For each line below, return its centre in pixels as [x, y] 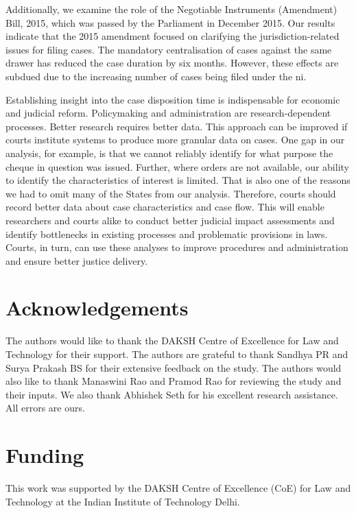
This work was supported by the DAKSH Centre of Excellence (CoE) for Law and [178, 488]
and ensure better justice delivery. [77, 260]
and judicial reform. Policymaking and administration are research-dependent [168, 113]
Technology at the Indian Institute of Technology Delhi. [123, 501]
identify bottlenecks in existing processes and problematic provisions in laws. [167, 234]
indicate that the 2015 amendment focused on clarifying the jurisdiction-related [173, 36]
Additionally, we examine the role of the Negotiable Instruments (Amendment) [171, 9]
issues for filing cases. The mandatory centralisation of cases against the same [169, 49]
